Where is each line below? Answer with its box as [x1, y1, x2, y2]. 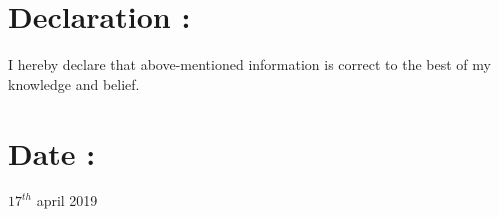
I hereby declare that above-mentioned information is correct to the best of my [8, 54, 491, 75]
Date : [8, 132, 96, 173]
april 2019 [36, 190, 98, 211]
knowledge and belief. [8, 73, 140, 94]
